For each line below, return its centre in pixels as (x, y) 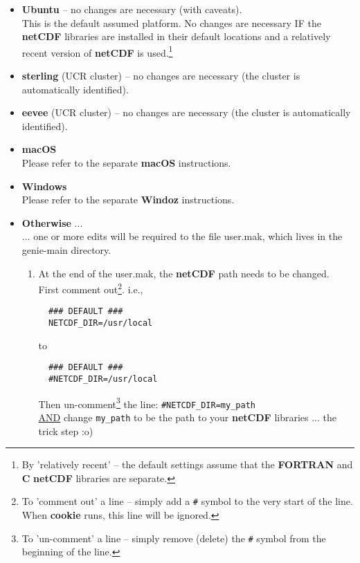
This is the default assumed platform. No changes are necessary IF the (171, 22)
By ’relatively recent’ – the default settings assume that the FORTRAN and (187, 464)
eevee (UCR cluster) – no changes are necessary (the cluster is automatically (186, 112)
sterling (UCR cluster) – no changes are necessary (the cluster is (161, 76)
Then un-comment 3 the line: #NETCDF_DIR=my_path (147, 403)
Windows (44, 186)
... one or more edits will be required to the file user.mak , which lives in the (182, 236)
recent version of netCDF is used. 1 (97, 51)
